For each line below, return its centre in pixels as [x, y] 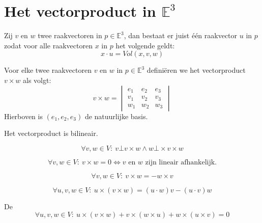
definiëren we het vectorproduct [196, 70]
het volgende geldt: [145, 45]
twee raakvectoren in [70, 35]
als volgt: [37, 80]
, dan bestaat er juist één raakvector [181, 35]
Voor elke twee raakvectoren [48, 70]
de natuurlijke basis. [116, 116]
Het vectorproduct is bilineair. [51, 133]
